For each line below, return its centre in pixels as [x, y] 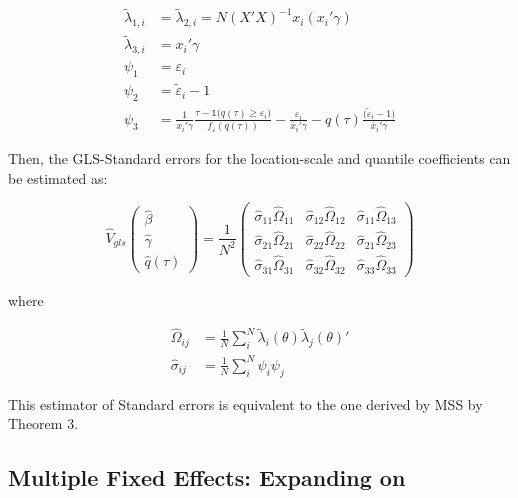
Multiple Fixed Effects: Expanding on [207, 477]
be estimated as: [58, 177]
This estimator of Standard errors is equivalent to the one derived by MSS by [245, 403]
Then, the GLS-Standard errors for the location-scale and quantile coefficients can [259, 158]
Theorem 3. [43, 423]
